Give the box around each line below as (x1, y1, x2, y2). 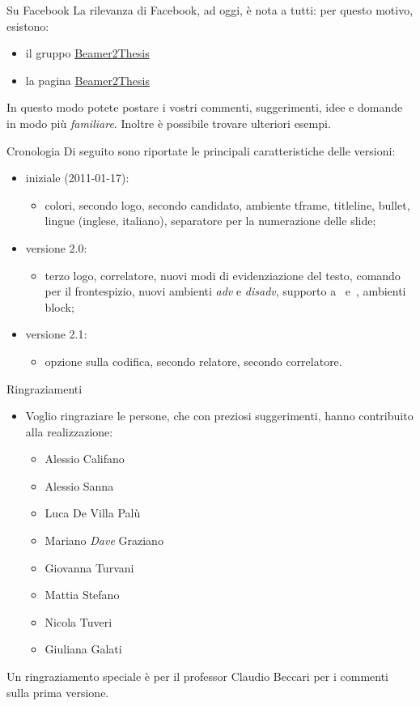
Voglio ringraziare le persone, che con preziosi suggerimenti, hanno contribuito (25, 407, 414, 424)
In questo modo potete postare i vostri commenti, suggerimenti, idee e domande (6, 99, 403, 116)
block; (45, 298, 74, 315)
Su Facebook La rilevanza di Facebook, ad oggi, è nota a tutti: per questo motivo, (6, 2, 414, 18)
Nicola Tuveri (45, 613, 112, 630)
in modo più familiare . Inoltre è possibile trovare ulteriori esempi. (6, 114, 331, 131)
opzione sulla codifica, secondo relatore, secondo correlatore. (45, 352, 342, 369)
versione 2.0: (25, 239, 87, 256)
